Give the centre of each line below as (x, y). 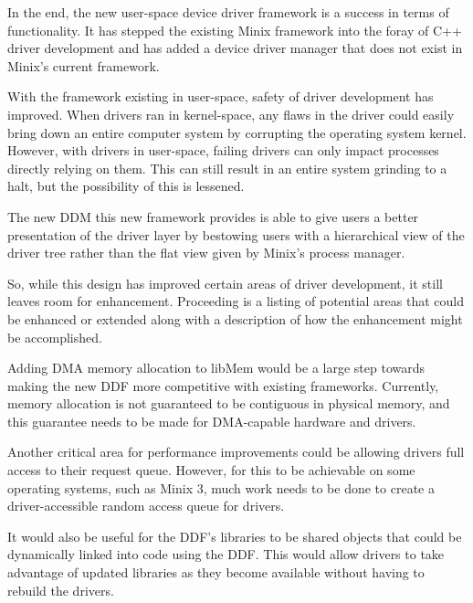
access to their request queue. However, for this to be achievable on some (211, 470)
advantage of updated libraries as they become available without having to (216, 572)
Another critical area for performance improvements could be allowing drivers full (236, 452)
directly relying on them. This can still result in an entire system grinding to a (227, 168)
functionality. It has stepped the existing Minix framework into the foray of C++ (235, 30)
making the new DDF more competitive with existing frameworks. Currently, (223, 385)
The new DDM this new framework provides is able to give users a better (213, 216)
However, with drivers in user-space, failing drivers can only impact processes (223, 150)
